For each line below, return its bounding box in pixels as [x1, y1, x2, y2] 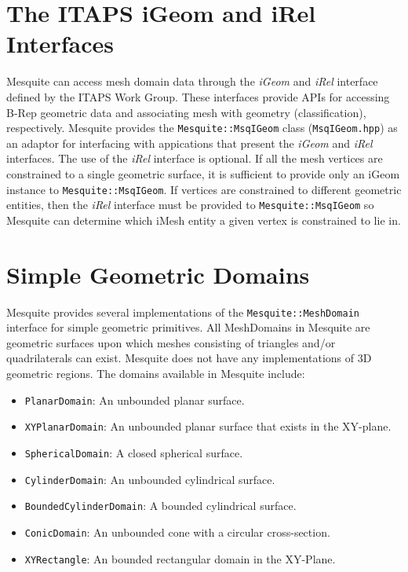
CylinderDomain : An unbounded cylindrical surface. [24, 471, 275, 487]
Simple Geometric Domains [6, 258, 310, 290]
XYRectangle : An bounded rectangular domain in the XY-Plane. [24, 550, 336, 566]
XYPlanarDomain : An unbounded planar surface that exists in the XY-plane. [24, 418, 392, 434]
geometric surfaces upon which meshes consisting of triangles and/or [6, 334, 336, 350]
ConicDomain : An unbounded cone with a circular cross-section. [24, 523, 330, 540]
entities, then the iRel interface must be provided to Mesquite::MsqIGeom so [6, 196, 374, 213]
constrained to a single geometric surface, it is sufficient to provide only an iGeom [6, 165, 400, 181]
